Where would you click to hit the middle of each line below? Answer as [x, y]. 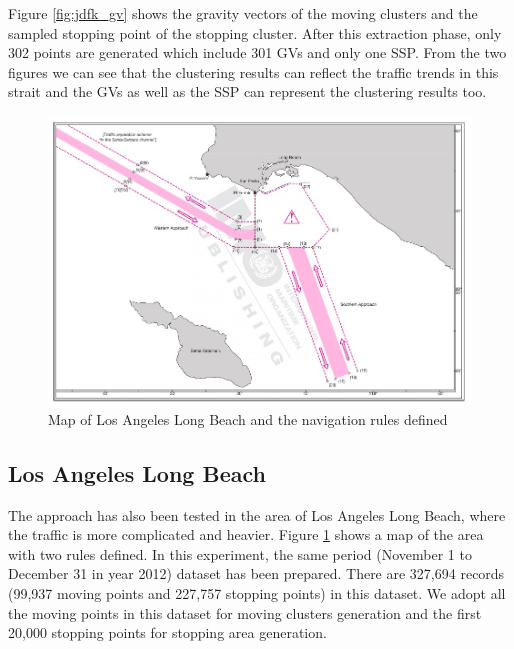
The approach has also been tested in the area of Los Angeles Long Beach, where [257, 514]
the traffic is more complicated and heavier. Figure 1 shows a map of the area [246, 534]
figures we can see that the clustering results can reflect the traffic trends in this [253, 71]
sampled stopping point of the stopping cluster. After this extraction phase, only [255, 32]
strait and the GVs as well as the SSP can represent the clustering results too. [247, 91]
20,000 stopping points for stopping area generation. [167, 632]
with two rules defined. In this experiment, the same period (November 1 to [240, 553]
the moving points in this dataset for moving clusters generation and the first [245, 612]
